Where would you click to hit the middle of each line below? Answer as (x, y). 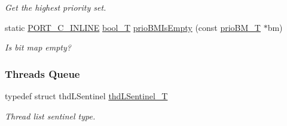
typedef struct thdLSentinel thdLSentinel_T (86, 96)
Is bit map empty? (38, 47)
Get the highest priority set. (56, 7)
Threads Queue (42, 73)
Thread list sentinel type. (50, 116)
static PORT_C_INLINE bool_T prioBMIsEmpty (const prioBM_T (133, 27)
